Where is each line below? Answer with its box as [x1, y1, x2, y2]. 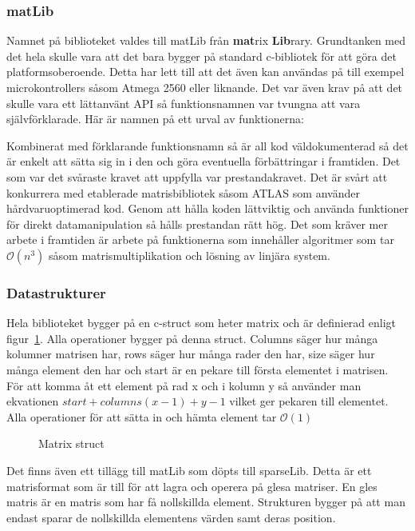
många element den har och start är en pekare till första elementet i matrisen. [6, 361, 389, 377]
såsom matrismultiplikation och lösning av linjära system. [49, 246, 330, 263]
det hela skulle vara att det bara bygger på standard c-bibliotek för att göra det [6, 47, 397, 64]
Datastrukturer [6, 282, 106, 302]
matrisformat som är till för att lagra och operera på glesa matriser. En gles [6, 477, 377, 494]
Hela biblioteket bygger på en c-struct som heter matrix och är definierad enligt [6, 314, 397, 331]
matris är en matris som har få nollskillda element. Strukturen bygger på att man [6, 493, 405, 510]
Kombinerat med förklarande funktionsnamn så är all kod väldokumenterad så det [6, 137, 409, 154]
